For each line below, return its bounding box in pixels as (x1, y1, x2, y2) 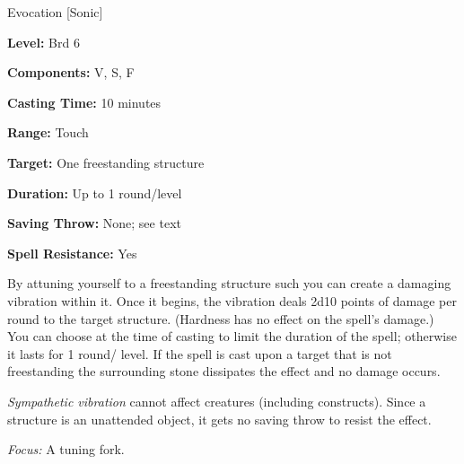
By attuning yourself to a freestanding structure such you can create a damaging (7, 274, 451, 293)
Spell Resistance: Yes (7, 243, 137, 262)
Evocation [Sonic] (7, 3, 103, 21)
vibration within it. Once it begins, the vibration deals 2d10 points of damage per (7, 291, 457, 310)
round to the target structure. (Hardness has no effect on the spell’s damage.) (7, 309, 434, 328)
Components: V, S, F (7, 63, 135, 82)
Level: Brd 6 (7, 32, 80, 51)
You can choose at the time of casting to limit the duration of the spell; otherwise (7, 327, 457, 346)
